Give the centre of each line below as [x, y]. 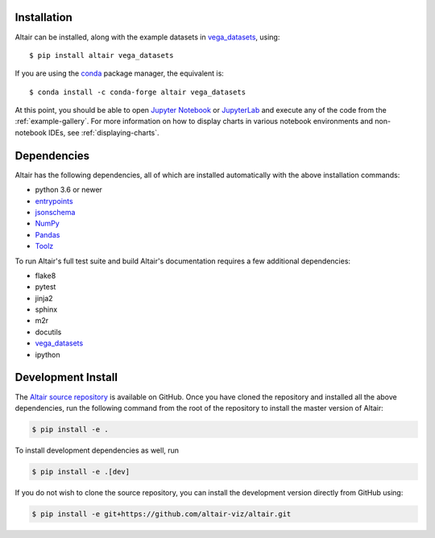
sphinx [46, 309]
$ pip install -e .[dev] [81, 472]
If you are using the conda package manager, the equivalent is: [120, 73]
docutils [48, 332]
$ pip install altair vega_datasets [101, 55]
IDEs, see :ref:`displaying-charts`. [104, 132]
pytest [46, 287]
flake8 [46, 275]
